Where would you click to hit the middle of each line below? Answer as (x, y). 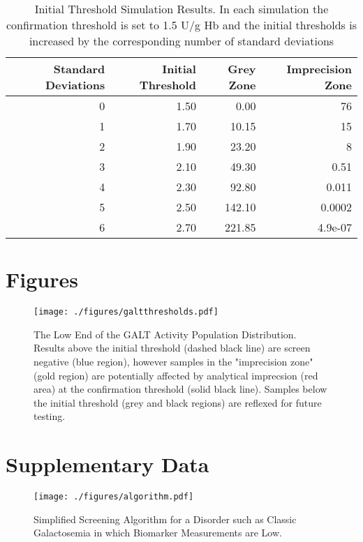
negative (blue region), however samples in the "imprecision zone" (173, 361)
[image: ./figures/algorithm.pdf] (114, 497)
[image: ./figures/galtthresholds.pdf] (126, 312)
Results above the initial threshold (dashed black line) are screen (172, 348)
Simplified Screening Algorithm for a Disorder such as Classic (165, 519)
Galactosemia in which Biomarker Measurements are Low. (158, 533)
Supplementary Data (108, 464)
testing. (50, 416)
